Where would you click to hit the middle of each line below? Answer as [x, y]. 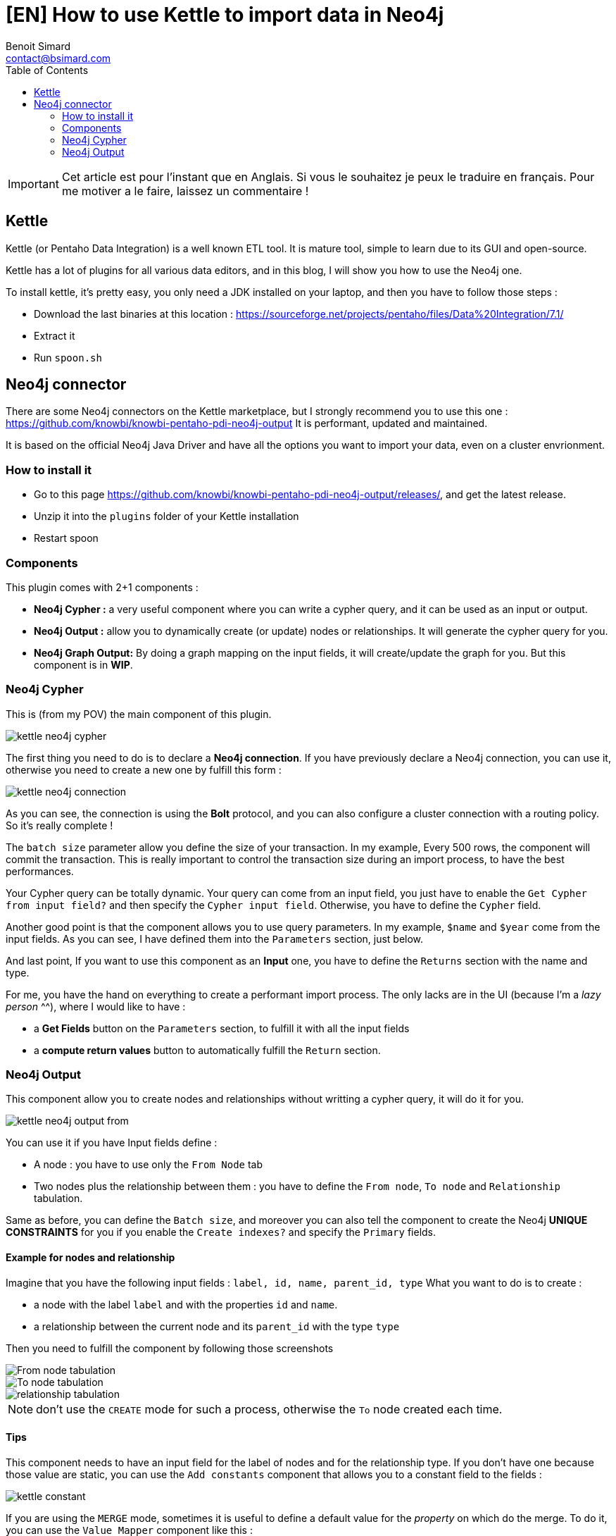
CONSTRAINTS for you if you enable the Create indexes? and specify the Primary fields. [221, 1232]
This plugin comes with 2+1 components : [102, 587]
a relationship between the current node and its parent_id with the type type [217, 1326]
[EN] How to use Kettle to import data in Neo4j [225, 15]
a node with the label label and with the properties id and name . [186, 1304]
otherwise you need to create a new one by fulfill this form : [144, 769]
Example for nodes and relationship [90, 1258]
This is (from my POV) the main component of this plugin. [139, 714]
